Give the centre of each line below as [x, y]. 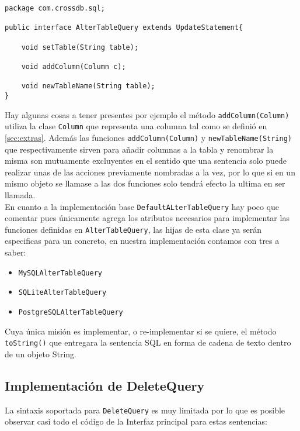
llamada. [20, 194]
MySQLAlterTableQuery [60, 273]
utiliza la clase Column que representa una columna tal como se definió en [136, 126]
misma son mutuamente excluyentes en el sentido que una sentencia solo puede [146, 161]
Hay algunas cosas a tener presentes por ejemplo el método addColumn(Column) [147, 114]
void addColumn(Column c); [74, 66]
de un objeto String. [41, 354]
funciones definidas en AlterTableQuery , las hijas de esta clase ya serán [133, 229]
